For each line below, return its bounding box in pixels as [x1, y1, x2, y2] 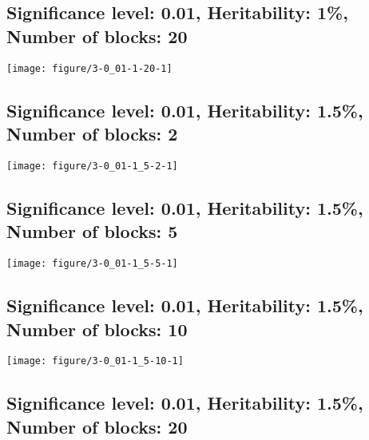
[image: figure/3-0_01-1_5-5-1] [6, 258, 178, 270]
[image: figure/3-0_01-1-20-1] [6, 62, 173, 74]
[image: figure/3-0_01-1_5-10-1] [6, 355, 184, 367]
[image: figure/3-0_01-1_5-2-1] [6, 160, 178, 172]
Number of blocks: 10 [6, 316, 188, 341]
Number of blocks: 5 [6, 219, 178, 244]
